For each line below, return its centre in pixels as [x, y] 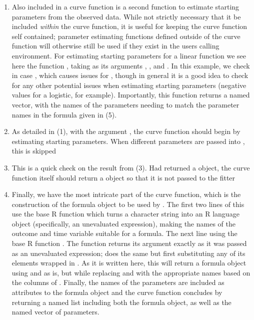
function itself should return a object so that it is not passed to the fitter [123, 177]
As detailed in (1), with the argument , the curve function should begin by [126, 131]
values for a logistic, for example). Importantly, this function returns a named [131, 95]
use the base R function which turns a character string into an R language [125, 214]
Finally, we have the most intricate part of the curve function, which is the [126, 194]
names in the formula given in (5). [64, 114]
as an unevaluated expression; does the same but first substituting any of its [128, 253]
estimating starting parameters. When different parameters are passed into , [128, 141]
